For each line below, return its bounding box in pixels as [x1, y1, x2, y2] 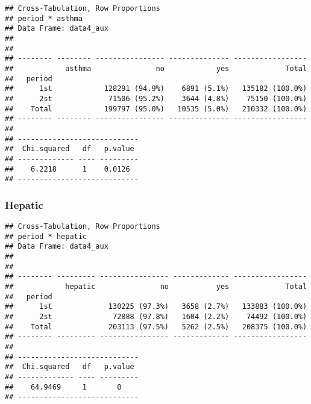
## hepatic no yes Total [5, 282, 307, 291]
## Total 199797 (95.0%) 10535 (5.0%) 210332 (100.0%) [5, 104, 307, 113]
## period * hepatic [5, 232, 87, 241]
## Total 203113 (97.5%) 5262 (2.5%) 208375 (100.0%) [5, 322, 307, 331]
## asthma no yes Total [5, 64, 307, 73]
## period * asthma [5, 14, 83, 23]
